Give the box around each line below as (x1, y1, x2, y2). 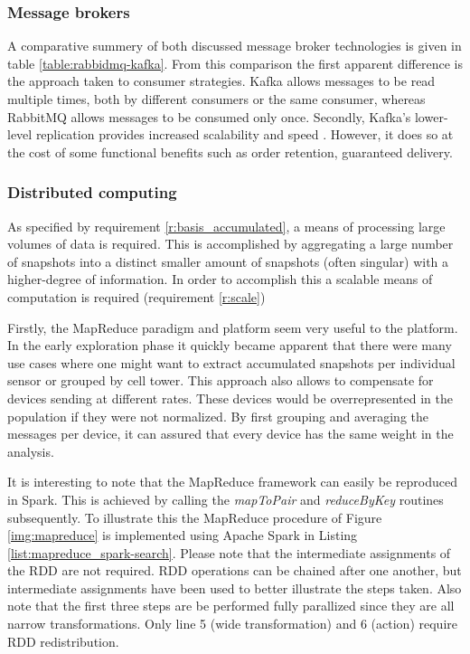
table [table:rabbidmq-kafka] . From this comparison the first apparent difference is (7, 53, 463, 72)
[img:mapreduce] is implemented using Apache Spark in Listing (7, 526, 358, 545)
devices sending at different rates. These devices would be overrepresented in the (7, 388, 453, 407)
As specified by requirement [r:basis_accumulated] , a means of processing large (7, 216, 446, 235)
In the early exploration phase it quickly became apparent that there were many (7, 336, 452, 355)
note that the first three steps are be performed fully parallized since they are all (7, 596, 455, 615)
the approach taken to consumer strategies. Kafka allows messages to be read (7, 71, 436, 90)
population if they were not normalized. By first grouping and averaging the (7, 406, 429, 425)
